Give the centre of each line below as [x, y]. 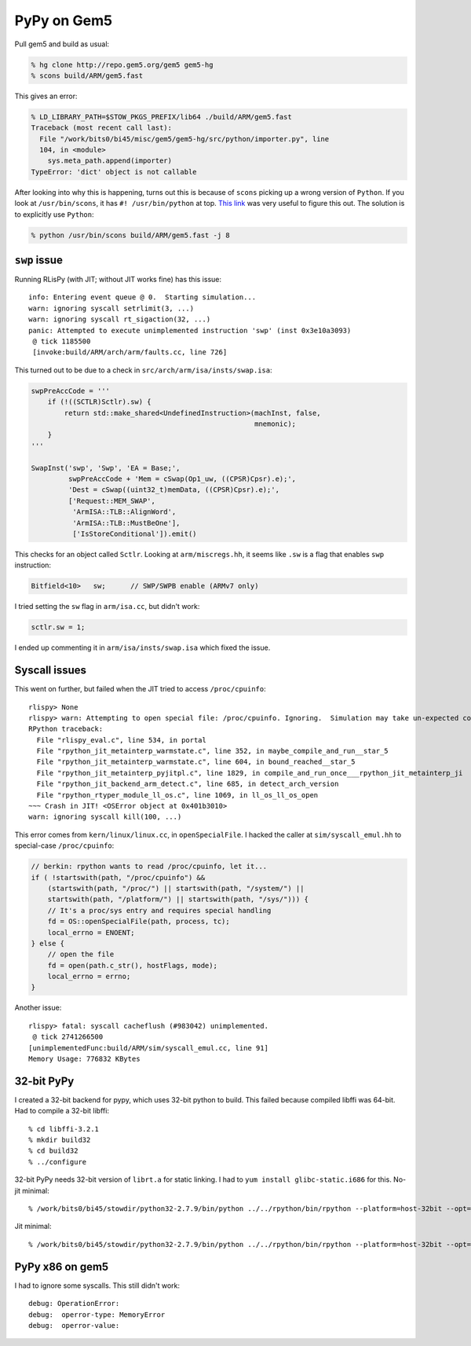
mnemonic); [275, 424]
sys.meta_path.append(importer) [110, 161]
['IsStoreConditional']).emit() [134, 534]
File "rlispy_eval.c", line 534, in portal [122, 740]
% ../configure [58, 1162]
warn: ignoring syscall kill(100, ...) [105, 817]
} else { [48, 943]
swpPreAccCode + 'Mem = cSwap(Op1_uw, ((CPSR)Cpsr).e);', [182, 479]
